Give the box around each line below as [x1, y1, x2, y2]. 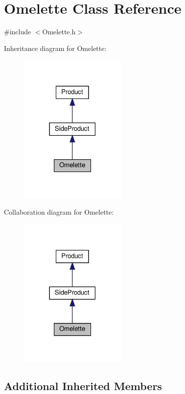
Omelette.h [42, 26, 76, 37]
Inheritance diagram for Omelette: [4, 43, 107, 53]
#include [4, 26, 31, 37]
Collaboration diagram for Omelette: [4, 207, 114, 217]
